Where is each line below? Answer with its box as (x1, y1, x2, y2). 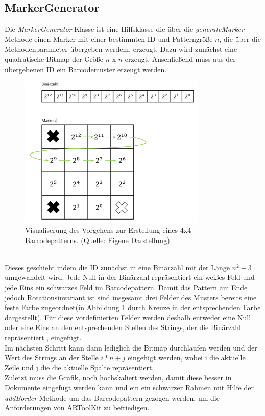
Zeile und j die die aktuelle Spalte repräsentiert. (5, 362, 154, 373)
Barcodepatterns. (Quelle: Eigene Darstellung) (25, 234, 170, 245)
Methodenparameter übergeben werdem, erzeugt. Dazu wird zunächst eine (5, 43, 237, 54)
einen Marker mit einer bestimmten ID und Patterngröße (34, 33, 213, 44)
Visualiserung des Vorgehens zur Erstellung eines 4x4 (25, 225, 191, 235)
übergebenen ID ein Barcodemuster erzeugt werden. (5, 63, 167, 74)
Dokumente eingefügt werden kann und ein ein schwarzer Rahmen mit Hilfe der (5, 382, 254, 392)
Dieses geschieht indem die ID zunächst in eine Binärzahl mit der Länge (5, 261, 230, 272)
